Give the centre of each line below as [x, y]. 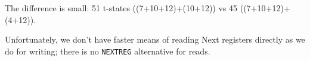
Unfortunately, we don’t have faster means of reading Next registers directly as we [155, 39]
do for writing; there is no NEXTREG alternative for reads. [108, 51]
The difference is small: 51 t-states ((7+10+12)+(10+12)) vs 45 [121, 8]
